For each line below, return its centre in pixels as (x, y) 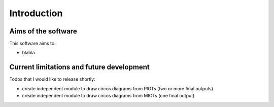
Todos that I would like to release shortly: (53, 79)
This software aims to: (32, 44)
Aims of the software (43, 31)
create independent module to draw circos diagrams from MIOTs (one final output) (108, 96)
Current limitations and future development (79, 67)
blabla (28, 53)
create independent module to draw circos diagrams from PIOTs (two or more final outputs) (117, 88)
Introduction (36, 13)
